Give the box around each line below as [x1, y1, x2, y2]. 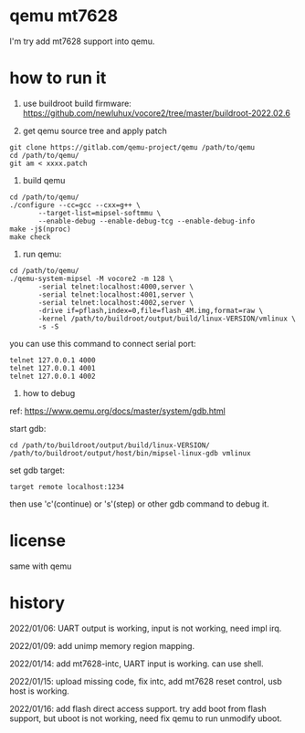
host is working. [9, 686, 70, 696]
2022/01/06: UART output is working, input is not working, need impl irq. [9, 623, 282, 634]
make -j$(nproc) [9, 225, 71, 234]
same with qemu [9, 560, 72, 571]
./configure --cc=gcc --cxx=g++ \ [9, 200, 142, 210]
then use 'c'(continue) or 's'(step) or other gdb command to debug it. [9, 498, 269, 509]
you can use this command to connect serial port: [9, 338, 196, 349]
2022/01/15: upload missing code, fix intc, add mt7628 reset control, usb [9, 675, 282, 686]
